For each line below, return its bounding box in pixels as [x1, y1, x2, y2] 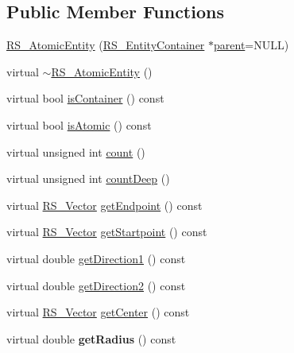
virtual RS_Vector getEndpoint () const [6, 196, 203, 213]
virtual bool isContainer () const [6, 90, 164, 107]
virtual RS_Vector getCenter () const [6, 304, 190, 320]
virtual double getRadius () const [6, 330, 176, 347]
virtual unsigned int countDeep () [6, 170, 170, 187]
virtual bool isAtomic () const [6, 116, 152, 133]
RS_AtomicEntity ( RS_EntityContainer [6, 37, 205, 53]
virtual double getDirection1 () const [6, 250, 186, 266]
